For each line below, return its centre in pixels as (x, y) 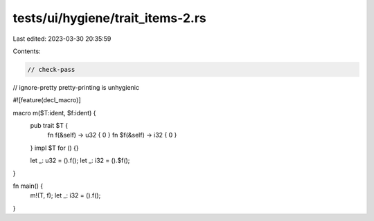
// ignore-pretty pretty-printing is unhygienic (76, 87)
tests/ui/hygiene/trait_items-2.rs (110, 18)
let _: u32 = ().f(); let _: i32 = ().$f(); (80, 161)
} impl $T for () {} (54, 148)
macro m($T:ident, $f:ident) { (54, 113)
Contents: (27, 51)
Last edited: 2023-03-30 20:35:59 (62, 39)
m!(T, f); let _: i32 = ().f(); (65, 195)
